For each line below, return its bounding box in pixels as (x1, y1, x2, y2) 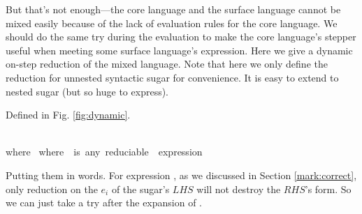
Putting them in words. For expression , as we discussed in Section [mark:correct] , (6, 167, 357, 182)
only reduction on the (6, 181, 98, 196)
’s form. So (305, 181, 352, 196)
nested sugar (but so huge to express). (6, 84, 169, 98)
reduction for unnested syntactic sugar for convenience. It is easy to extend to (6, 70, 339, 84)
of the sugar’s (111, 181, 170, 196)
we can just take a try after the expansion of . (6, 195, 202, 210)
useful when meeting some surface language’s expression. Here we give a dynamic (6, 43, 353, 57)
